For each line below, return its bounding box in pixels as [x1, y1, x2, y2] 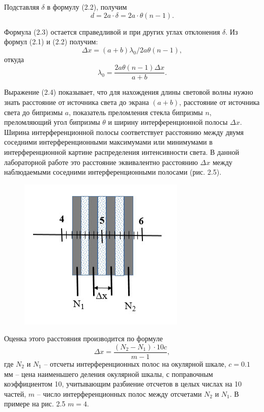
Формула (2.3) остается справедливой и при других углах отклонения [4, 26, 220, 37]
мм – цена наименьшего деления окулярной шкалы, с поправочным [4, 368, 213, 379]
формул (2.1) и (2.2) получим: [4, 36, 98, 47]
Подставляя [4, 2, 39, 12]
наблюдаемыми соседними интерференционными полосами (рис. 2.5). [4, 167, 222, 177]
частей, [4, 388, 26, 399]
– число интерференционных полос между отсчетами [37, 388, 202, 399]
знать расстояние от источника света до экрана [4, 97, 149, 107]
